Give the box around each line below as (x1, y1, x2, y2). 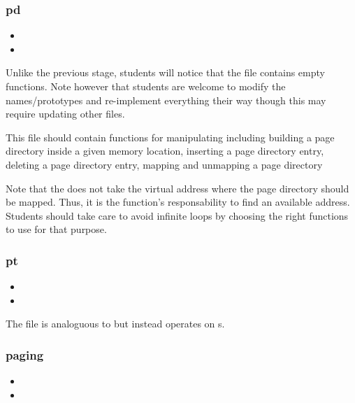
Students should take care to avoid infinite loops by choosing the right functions (6, 208, 349, 222)
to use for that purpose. (6, 222, 107, 236)
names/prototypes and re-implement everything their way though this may (6, 92, 326, 107)
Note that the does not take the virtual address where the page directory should (6, 181, 349, 195)
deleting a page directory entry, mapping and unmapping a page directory (6, 157, 323, 171)
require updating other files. (6, 106, 125, 121)
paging (6, 346, 44, 363)
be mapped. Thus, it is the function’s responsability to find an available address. (6, 195, 350, 209)
